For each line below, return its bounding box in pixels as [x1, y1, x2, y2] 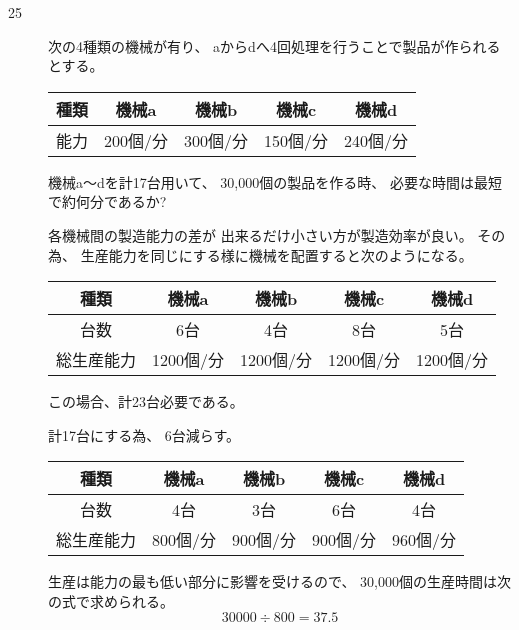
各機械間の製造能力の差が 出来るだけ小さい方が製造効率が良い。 [48, 224, 473, 245]
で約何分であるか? [48, 191, 167, 212]
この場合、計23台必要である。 [48, 391, 244, 412]
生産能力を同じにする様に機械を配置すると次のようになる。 [80, 244, 473, 265]
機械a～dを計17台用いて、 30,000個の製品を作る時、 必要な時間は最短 [48, 171, 502, 192]
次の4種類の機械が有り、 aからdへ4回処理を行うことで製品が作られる [48, 35, 501, 56]
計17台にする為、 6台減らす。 [48, 424, 241, 445]
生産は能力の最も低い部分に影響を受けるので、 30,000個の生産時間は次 [48, 571, 511, 592]
